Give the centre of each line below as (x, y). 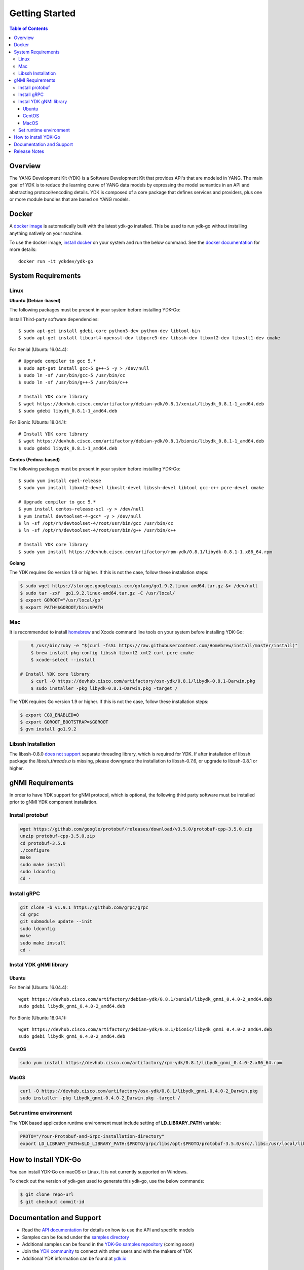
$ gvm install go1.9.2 (48, 729)
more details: (23, 249)
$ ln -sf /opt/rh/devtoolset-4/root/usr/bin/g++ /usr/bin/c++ (97, 530)
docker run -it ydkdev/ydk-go (56, 261)
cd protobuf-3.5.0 (43, 843)
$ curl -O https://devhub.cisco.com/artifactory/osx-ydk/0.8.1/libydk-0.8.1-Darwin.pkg (143, 681)
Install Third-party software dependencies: (54, 319)
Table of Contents (29, 28)
